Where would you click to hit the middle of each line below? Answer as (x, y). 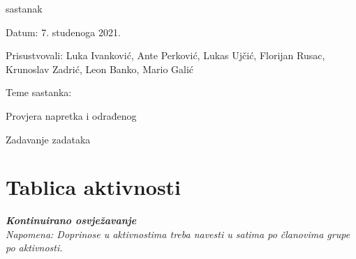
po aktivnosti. (34, 248)
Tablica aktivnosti (94, 187)
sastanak (24, 8)
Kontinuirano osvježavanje (71, 220)
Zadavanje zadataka (48, 139)
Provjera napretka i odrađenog (71, 115)
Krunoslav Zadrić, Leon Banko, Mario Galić (100, 69)
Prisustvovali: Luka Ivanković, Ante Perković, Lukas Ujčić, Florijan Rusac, (165, 55)
